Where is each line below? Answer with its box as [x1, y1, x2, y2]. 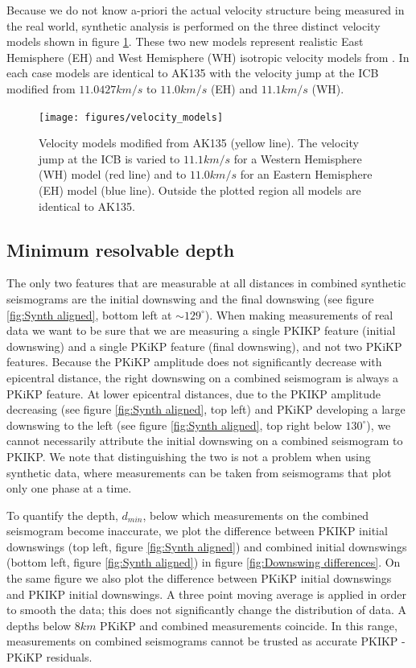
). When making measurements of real [204, 306, 393, 323]
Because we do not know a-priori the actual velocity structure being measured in [6, 2, 405, 18]
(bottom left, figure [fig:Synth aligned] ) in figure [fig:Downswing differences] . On [6, 554, 401, 571]
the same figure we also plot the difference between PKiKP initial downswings [6, 570, 392, 587]
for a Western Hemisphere [233, 150, 362, 167]
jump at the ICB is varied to [39, 150, 180, 167]
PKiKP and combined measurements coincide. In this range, [100, 616, 397, 633]
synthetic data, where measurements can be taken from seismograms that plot [6, 464, 392, 480]
